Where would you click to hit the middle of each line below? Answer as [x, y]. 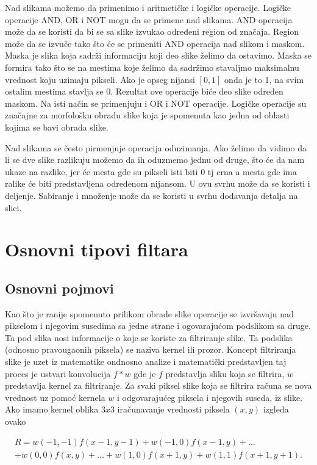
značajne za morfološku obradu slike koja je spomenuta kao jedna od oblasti [147, 115]
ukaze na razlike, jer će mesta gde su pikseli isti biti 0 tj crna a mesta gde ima [151, 171]
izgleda [276, 409]
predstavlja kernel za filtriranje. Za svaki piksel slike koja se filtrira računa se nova [158, 385]
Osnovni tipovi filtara [97, 249]
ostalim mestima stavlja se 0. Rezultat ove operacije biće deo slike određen [144, 91]
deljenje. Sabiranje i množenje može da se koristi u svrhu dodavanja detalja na [151, 195]
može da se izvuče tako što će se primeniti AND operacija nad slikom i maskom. [155, 43]
